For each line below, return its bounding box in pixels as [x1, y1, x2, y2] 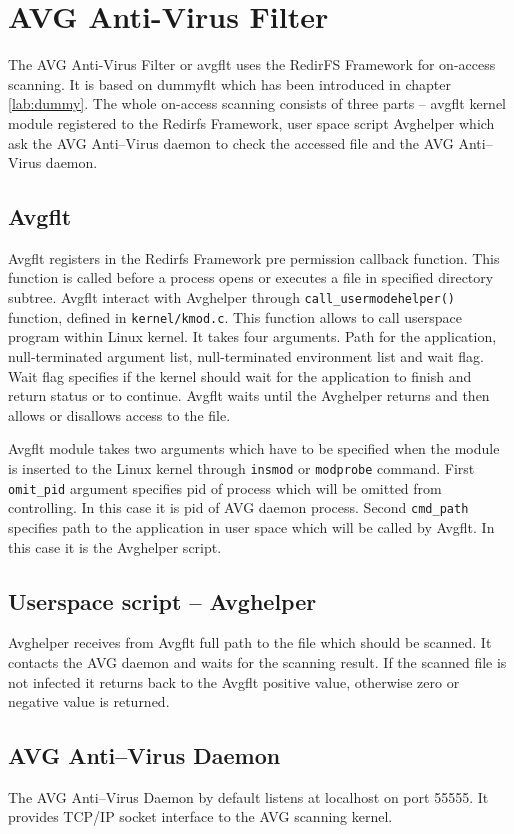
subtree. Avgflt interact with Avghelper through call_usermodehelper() [8, 287, 455, 308]
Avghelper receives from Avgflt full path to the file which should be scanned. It [8, 632, 492, 653]
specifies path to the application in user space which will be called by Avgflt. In [8, 516, 495, 537]
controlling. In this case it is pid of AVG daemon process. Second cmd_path [8, 497, 469, 518]
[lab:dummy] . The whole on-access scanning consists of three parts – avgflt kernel [8, 93, 507, 114]
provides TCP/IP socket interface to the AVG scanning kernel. [8, 806, 393, 827]
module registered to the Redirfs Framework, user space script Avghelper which [8, 112, 495, 133]
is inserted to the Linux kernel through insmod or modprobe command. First [8, 457, 475, 478]
